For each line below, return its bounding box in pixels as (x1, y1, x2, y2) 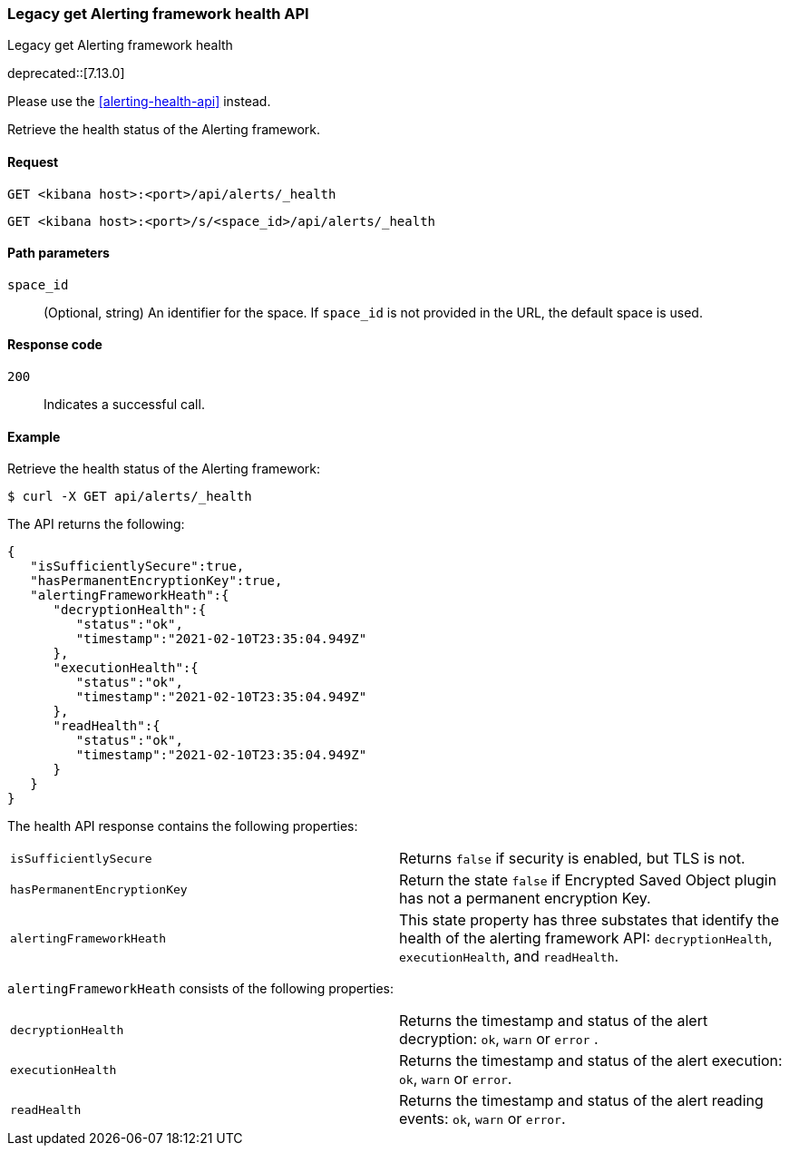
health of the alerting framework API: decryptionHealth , (399, 929, 773, 948)
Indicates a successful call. (44, 396, 205, 413)
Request (7, 153, 59, 170)
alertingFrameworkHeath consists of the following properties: (7, 981, 394, 997)
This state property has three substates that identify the (399, 911, 780, 930)
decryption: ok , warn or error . (399, 1030, 599, 1049)
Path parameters (7, 245, 110, 261)
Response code (7, 337, 102, 353)
